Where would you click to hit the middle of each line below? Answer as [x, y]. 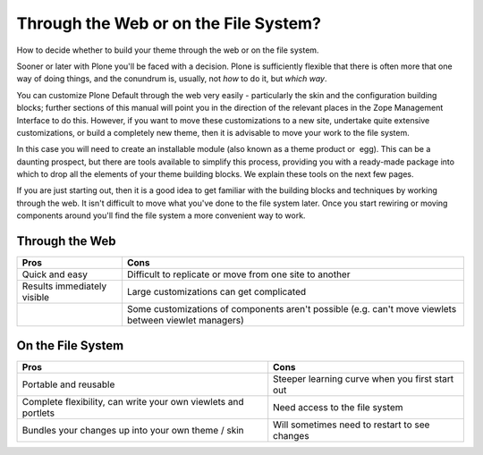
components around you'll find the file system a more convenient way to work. [161, 215]
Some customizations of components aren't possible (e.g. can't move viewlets [292, 309]
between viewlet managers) [186, 320]
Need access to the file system [338, 407]
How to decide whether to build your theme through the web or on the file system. [168, 50]
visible [35, 298]
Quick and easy [55, 274]
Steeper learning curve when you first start [364, 378]
